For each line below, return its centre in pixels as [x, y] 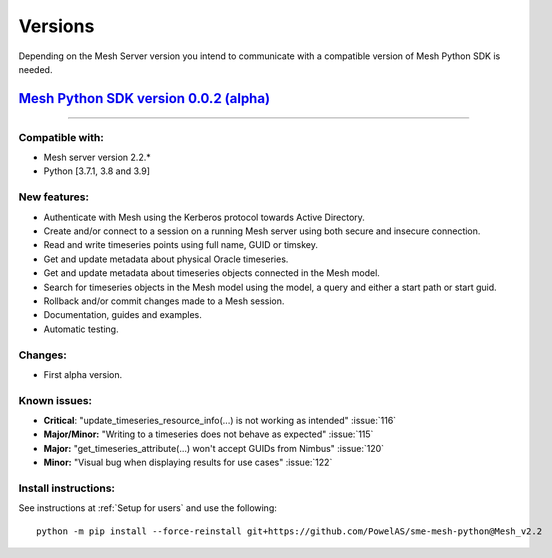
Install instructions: [66, 488]
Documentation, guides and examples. [122, 315]
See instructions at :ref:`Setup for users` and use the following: [147, 508]
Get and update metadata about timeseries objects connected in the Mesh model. [211, 273]
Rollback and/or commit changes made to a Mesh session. [164, 301]
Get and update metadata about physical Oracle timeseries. [166, 259]
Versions [56, 26]
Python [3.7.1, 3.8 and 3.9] [96, 171]
